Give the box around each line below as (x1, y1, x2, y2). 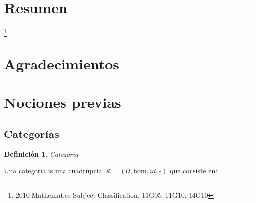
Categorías (4, 126, 59, 141)
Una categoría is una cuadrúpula (4, 166, 102, 175)
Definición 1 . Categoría (4, 149, 79, 159)
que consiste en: (169, 166, 218, 175)
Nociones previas (4, 92, 121, 112)
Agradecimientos (4, 53, 120, 73)
